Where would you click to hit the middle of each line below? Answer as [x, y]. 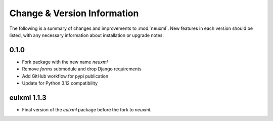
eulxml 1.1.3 [28, 97]
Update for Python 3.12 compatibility [60, 83]
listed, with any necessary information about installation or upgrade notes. [87, 35]
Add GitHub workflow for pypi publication [65, 76]
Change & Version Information [74, 13]
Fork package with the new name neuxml [65, 62]
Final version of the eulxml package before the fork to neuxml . [87, 109]
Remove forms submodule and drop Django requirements [82, 69]
